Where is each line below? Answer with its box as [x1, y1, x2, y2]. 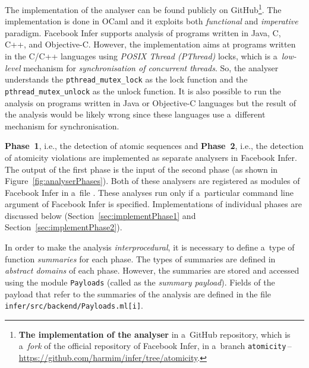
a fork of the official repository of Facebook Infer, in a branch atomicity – [18, 340, 292, 352]
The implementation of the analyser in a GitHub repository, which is [18, 328, 291, 340]
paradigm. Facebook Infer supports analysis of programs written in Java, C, [5, 26, 281, 39]
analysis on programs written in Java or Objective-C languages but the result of [5, 96, 296, 109]
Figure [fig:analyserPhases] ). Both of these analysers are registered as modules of [5, 175, 300, 187]
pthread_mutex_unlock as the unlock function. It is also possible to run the [5, 84, 281, 97]
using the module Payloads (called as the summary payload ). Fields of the [5, 275, 275, 288]
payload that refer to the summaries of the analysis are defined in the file [5, 287, 272, 300]
